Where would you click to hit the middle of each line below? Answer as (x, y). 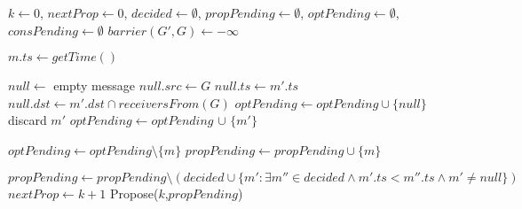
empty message (95, 85)
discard (28, 120)
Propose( (134, 193)
